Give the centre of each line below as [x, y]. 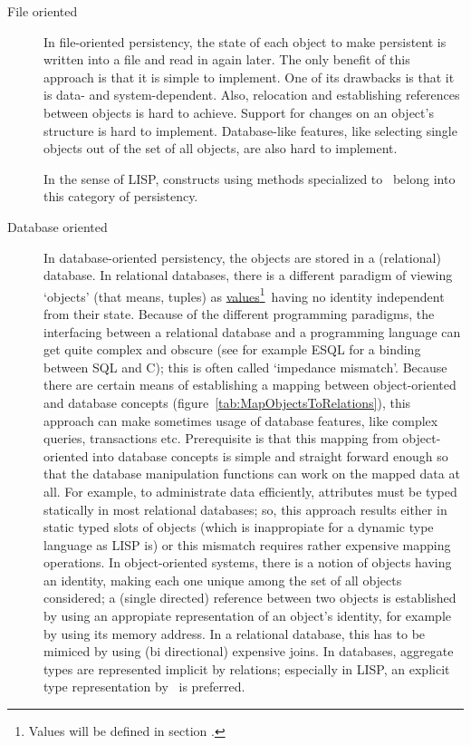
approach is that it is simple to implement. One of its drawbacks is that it [249, 77]
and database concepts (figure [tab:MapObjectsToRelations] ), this [227, 402]
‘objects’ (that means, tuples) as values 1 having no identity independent [244, 295]
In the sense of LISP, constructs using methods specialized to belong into [250, 178]
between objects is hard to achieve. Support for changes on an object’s [239, 112]
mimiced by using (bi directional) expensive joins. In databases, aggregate [249, 651]
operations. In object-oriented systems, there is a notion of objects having [248, 562]
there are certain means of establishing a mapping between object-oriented [250, 385]
